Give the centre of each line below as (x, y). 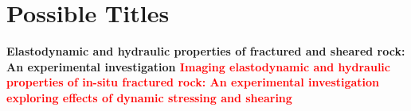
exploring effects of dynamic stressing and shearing (149, 97)
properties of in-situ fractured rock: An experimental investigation (193, 82)
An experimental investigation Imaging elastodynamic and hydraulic (198, 66)
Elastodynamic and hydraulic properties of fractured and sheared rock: (206, 51)
